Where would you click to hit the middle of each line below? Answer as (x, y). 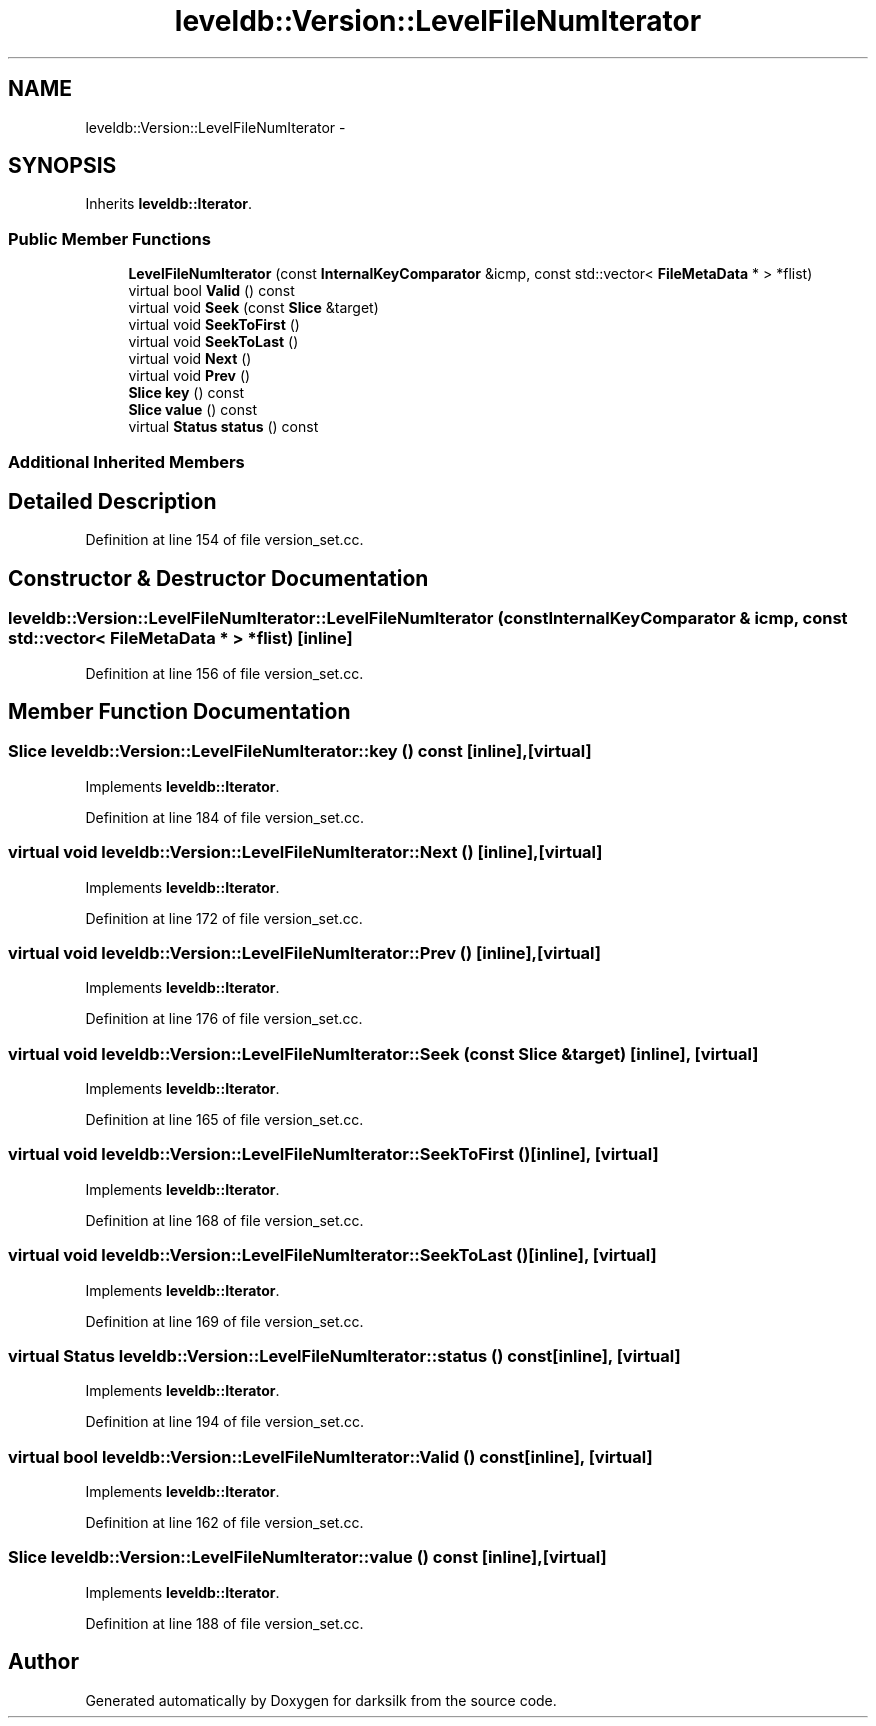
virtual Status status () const (223, 427)
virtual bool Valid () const (211, 291)
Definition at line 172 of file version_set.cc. (224, 918)
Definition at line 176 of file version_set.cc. (224, 1019)
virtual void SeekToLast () (213, 342)
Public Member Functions (109, 238)
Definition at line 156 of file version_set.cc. (224, 673)
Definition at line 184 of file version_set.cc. (224, 817)
